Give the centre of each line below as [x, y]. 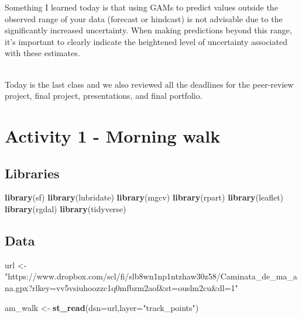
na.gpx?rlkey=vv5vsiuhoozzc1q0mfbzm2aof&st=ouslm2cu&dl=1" [121, 287]
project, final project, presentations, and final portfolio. [104, 96]
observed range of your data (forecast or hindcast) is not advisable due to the [144, 18]
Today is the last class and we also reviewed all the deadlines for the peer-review [149, 84]
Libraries [32, 173]
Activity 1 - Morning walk [113, 135]
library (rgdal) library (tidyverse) [66, 208]
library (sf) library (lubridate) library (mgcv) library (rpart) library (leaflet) [144, 197]
